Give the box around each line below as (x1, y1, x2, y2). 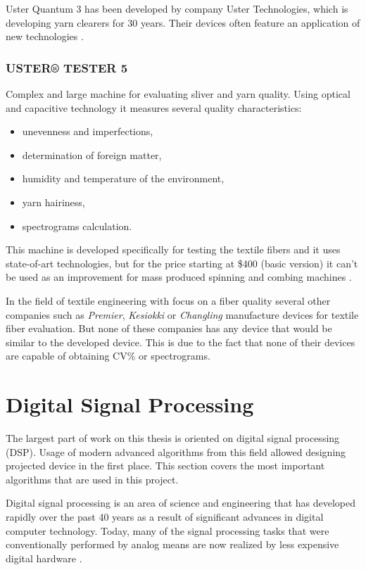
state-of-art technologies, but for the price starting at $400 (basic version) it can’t (6, 255, 358, 270)
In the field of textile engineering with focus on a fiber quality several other (6, 293, 331, 308)
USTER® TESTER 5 (6, 58, 128, 76)
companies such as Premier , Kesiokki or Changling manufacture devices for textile (6, 307, 359, 322)
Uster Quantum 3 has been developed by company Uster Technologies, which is (6, 1, 348, 15)
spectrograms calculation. (22, 218, 132, 233)
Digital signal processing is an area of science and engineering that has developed (6, 495, 355, 510)
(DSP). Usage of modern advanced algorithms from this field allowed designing (6, 444, 346, 459)
